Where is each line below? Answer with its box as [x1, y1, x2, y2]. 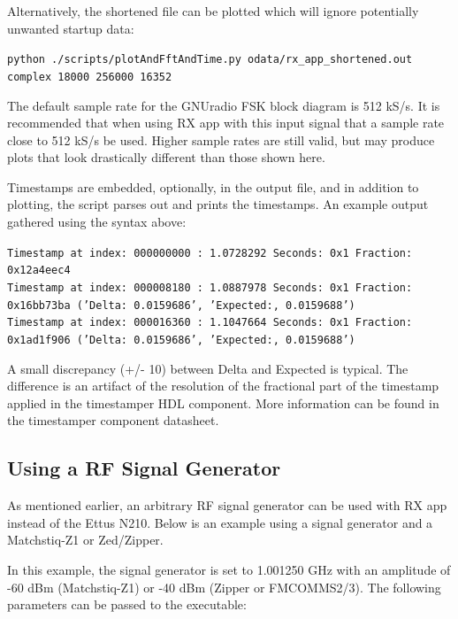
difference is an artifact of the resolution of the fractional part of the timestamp [7, 376, 439, 395]
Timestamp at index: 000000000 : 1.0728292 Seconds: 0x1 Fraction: [7, 246, 413, 259]
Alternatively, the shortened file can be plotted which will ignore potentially [7, 2, 419, 19]
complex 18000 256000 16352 [7, 70, 172, 83]
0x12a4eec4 [7, 264, 71, 277]
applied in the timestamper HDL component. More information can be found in [7, 393, 439, 412]
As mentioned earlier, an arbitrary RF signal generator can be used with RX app [7, 496, 447, 515]
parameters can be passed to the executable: [7, 595, 247, 614]
